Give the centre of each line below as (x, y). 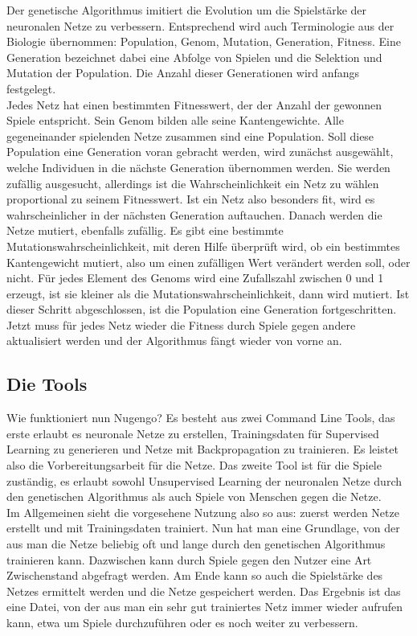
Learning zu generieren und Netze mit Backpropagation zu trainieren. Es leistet (202, 449)
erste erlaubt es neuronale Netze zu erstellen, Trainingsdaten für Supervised (193, 433)
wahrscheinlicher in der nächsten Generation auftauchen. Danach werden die (194, 214)
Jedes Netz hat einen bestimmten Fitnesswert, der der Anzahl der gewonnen (194, 104)
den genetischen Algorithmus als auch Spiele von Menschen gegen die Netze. (194, 496)
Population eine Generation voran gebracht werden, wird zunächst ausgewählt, (200, 152)
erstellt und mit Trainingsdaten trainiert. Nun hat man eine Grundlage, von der (203, 528)
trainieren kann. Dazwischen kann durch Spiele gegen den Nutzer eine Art (189, 559)
